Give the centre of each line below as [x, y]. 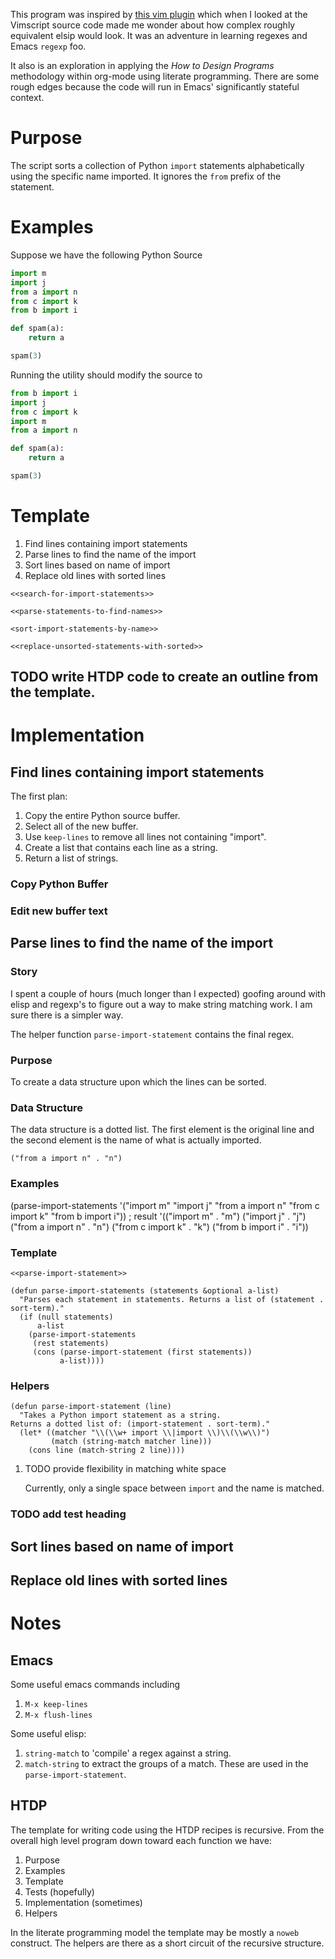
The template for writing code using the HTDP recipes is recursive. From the [167, 1830]
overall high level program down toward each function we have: [141, 1840]
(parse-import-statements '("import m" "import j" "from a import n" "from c [165, 1205]
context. [27, 97]
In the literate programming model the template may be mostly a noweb [155, 1932]
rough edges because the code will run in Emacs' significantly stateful [155, 87]
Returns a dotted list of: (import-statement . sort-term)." [140, 1424]
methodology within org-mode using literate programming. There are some [165, 76]
